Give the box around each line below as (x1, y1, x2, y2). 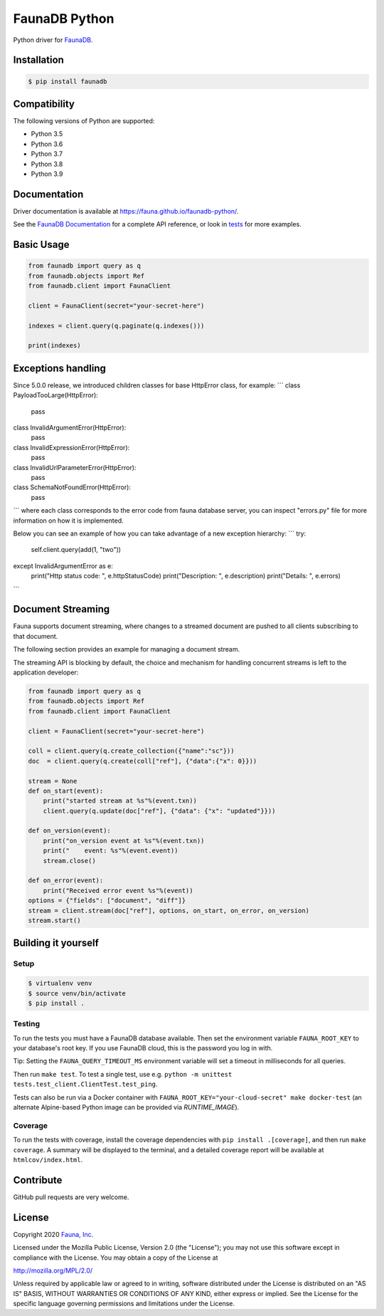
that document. (13, 632, 58, 640)
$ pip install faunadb (28, 77, 107, 85)
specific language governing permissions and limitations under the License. (13, 1300, 235, 1308)
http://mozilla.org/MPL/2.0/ (13, 1266, 93, 1275)
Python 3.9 (31, 169, 63, 178)
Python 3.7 (31, 150, 63, 158)
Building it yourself (13, 937, 100, 949)
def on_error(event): (28, 877, 104, 884)
